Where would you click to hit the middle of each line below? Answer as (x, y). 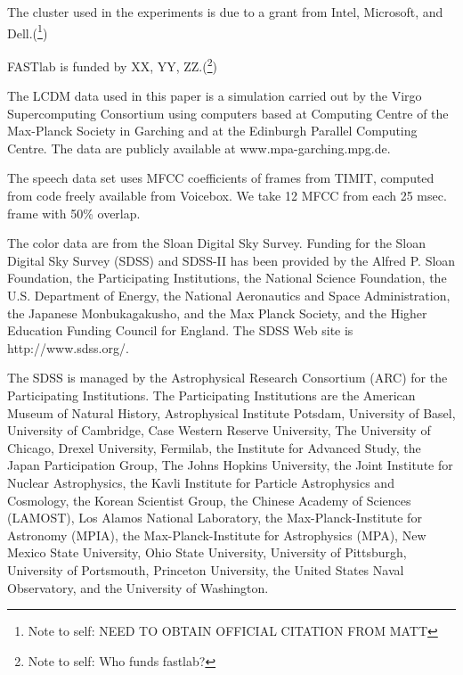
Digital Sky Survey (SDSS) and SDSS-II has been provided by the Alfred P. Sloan (231, 260)
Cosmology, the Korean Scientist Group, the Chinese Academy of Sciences (209, 500)
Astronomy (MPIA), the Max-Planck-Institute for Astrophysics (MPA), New (217, 535)
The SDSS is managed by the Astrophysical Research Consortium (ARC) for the (227, 378)
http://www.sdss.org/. (68, 347)
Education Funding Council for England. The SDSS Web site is (180, 330)
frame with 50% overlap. (74, 213)
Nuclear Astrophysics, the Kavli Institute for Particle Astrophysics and (201, 482)
